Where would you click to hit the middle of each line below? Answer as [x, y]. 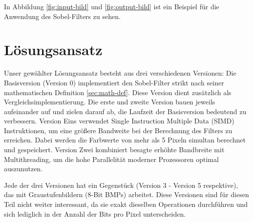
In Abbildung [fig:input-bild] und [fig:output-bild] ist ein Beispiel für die [112, 6]
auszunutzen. [23, 169]
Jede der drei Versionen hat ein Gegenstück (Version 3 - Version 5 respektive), [121, 185]
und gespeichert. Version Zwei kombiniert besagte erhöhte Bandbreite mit [114, 150]
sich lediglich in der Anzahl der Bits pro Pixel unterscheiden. [95, 213]
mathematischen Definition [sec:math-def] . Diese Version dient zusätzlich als [118, 92]
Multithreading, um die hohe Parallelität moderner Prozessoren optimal [111, 159]
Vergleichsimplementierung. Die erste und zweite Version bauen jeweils [110, 102]
